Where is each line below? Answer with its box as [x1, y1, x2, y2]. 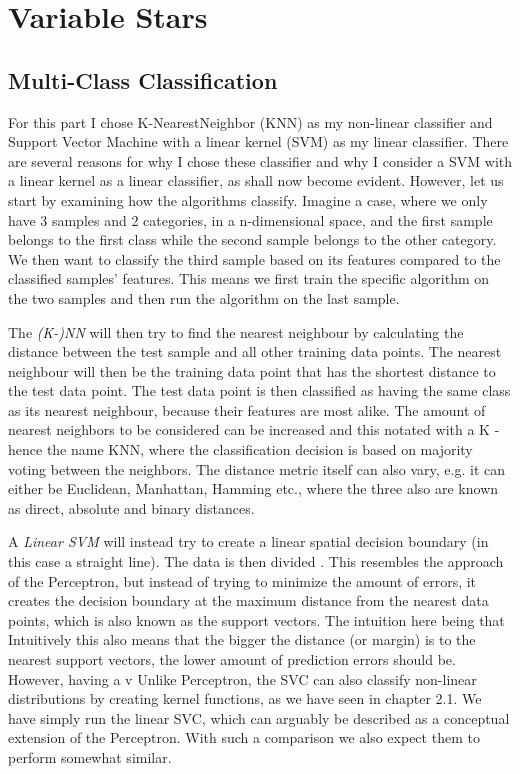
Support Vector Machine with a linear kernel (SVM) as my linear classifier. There [8, 131, 509, 152]
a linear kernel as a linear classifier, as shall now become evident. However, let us [8, 170, 504, 191]
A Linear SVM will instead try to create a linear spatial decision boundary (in [8, 531, 489, 552]
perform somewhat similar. [8, 746, 172, 767]
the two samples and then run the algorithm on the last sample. [8, 287, 400, 308]
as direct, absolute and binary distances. [8, 497, 255, 518]
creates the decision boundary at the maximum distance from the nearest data [8, 590, 489, 611]
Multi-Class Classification [8, 64, 278, 95]
